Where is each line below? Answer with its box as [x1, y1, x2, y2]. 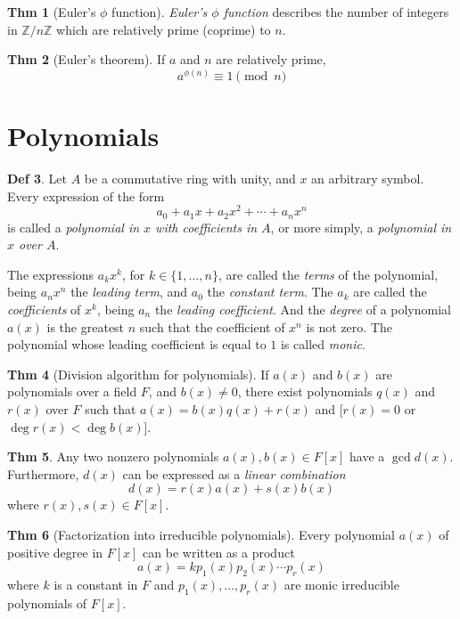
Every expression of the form [7, 186, 165, 205]
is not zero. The [306, 317, 392, 336]
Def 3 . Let [7, 168, 68, 187]
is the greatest [46, 317, 125, 336]
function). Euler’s [111, 3, 208, 20]
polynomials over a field [7, 382, 137, 401]
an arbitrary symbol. [311, 168, 424, 187]
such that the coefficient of [139, 317, 285, 336]
